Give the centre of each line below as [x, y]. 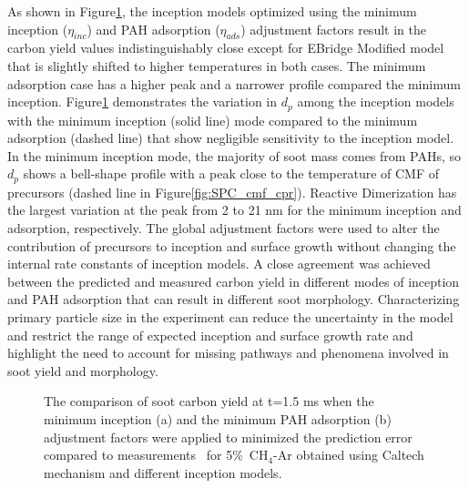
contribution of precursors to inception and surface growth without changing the [232, 245]
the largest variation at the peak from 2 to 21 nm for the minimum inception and [234, 210]
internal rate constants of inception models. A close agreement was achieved [219, 264]
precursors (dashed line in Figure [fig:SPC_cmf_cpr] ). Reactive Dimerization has [232, 192]
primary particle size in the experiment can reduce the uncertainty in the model [230, 317]
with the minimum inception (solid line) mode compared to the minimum [213, 120]
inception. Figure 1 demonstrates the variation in [143, 102]
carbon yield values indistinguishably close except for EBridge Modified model [226, 48]
